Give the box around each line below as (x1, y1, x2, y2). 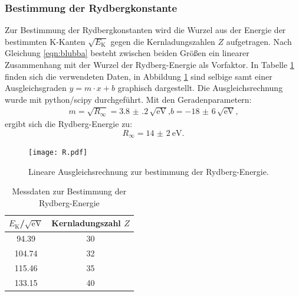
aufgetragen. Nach (226, 35, 292, 47)
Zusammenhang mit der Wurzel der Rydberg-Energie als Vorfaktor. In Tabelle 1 (5, 58, 294, 70)
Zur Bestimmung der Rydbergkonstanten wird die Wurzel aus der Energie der (5, 24, 286, 36)
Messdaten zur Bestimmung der (12, 185, 127, 197)
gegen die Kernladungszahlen (110, 35, 215, 47)
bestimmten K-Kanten (5, 35, 86, 47)
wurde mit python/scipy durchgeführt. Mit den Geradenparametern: (5, 93, 252, 105)
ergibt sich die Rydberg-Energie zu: (5, 117, 133, 129)
